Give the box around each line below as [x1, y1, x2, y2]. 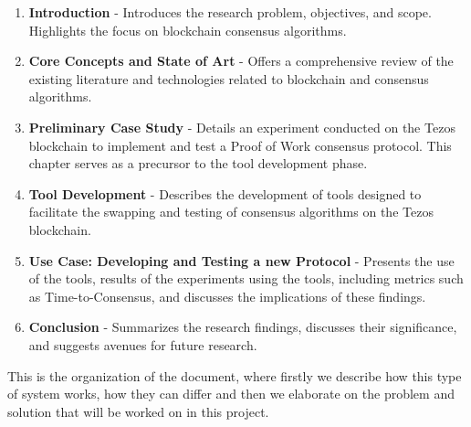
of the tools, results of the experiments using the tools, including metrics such [28, 269, 464, 288]
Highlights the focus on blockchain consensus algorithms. [28, 20, 347, 39]
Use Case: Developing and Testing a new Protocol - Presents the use [28, 251, 455, 270]
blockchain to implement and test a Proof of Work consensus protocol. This [28, 135, 452, 155]
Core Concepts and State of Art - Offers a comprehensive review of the [28, 51, 454, 70]
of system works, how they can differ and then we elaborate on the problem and [7, 384, 455, 403]
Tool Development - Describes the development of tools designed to [28, 184, 422, 203]
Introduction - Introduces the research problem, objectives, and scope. [28, 3, 432, 21]
